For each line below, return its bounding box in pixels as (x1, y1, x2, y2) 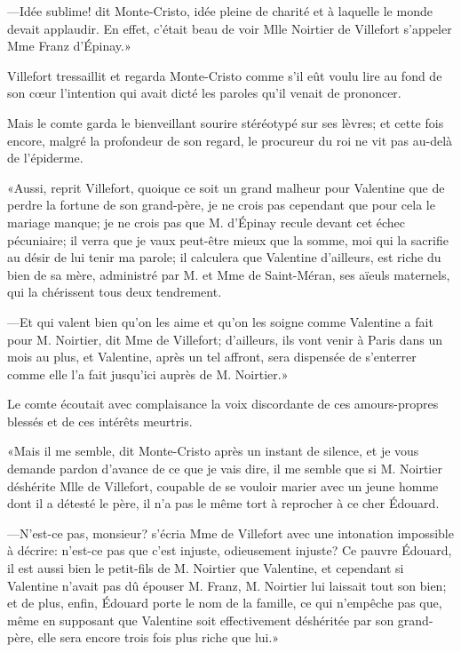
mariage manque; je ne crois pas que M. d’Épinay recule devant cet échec (7, 212, 406, 231)
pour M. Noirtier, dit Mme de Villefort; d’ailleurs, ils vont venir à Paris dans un (7, 330, 443, 348)
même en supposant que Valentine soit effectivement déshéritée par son (7, 610, 394, 629)
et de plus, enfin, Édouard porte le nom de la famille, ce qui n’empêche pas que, (7, 593, 442, 612)
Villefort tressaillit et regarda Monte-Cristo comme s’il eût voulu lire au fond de (7, 66, 442, 84)
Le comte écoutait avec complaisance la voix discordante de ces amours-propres (7, 394, 439, 413)
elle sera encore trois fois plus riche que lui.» (37, 628, 280, 647)
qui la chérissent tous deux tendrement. (7, 282, 222, 301)
